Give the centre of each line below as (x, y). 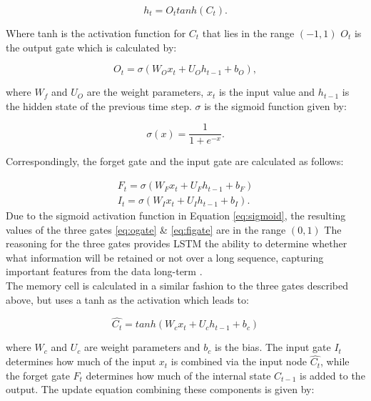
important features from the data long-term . (104, 271)
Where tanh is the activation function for (96, 33)
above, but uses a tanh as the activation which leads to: (127, 299)
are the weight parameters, (145, 92)
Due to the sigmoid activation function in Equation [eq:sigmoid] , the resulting (176, 216)
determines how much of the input (81, 361)
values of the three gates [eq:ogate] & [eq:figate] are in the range (146, 229)
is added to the (332, 375)
